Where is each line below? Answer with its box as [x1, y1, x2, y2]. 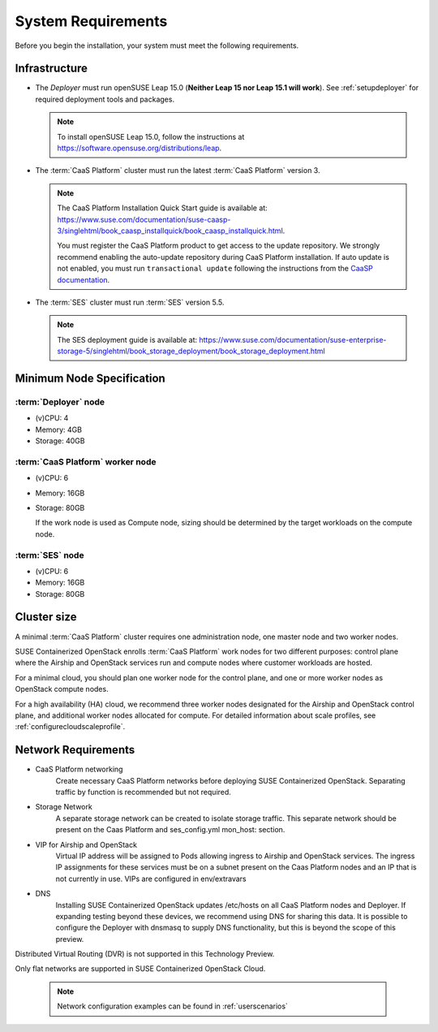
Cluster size [15, 610, 77, 624]
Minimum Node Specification [15, 371, 165, 385]
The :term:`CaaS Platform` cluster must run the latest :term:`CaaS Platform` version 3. [35, 166, 320, 175]
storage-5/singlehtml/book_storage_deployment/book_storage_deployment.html [57, 346, 326, 356]
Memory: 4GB [35, 425, 83, 434]
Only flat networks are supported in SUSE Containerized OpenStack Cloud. [15, 964, 266, 974]
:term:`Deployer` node [15, 396, 105, 408]
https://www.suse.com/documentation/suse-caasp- [57, 214, 231, 224]
